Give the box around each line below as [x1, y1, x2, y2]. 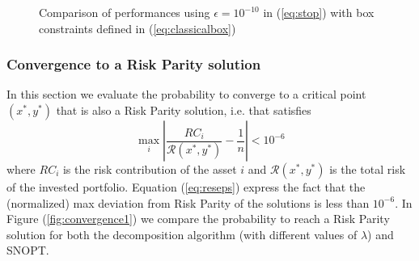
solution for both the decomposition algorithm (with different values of [6, 225, 358, 242]
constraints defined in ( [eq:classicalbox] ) [39, 19, 236, 36]
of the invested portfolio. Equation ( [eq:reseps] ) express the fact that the [6, 179, 366, 195]
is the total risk [329, 161, 406, 177]
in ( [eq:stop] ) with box [263, 4, 375, 20]
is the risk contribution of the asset [62, 161, 237, 177]
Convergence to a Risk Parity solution [6, 54, 261, 74]
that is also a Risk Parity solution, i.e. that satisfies [56, 102, 311, 118]
